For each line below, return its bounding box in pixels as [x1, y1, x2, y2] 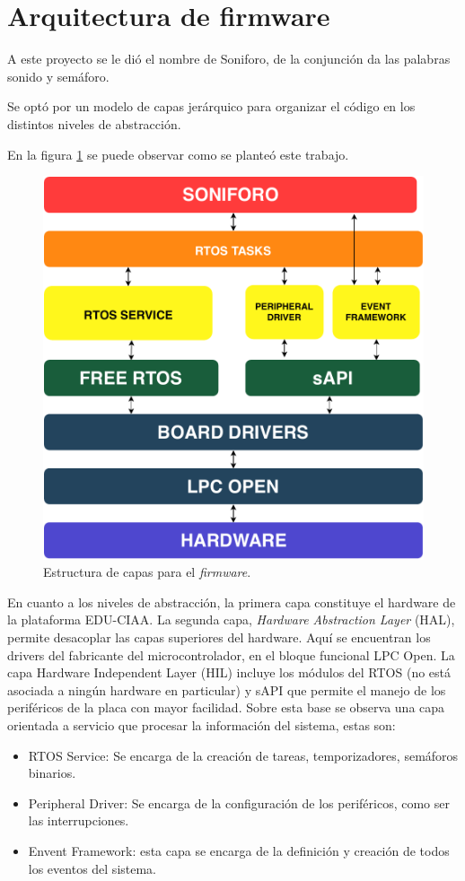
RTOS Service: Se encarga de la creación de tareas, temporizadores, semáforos [28, 746, 459, 764]
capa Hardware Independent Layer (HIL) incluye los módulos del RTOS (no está [7, 663, 452, 682]
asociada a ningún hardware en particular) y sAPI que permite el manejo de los [7, 680, 446, 699]
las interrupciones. [28, 811, 129, 830]
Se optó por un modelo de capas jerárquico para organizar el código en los [7, 97, 416, 116]
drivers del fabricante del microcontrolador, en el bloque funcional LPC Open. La [7, 645, 455, 664]
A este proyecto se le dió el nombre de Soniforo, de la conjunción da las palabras [7, 49, 451, 68]
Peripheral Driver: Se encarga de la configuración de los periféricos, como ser [28, 793, 450, 812]
